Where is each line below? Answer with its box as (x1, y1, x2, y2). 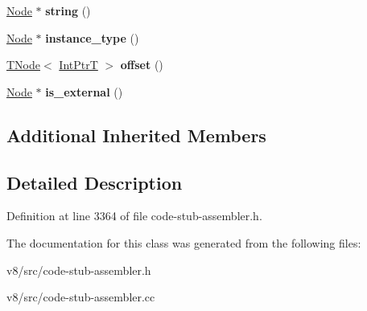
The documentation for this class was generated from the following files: (6, 234, 361, 251)
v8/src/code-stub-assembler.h (6, 261, 151, 278)
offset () (120, 56, 163, 73)
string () (45, 2, 91, 18)
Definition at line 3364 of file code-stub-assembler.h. (6, 207, 262, 224)
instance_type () (45, 29, 139, 46)
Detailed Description (6, 170, 183, 194)
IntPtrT (59, 56, 98, 73)
